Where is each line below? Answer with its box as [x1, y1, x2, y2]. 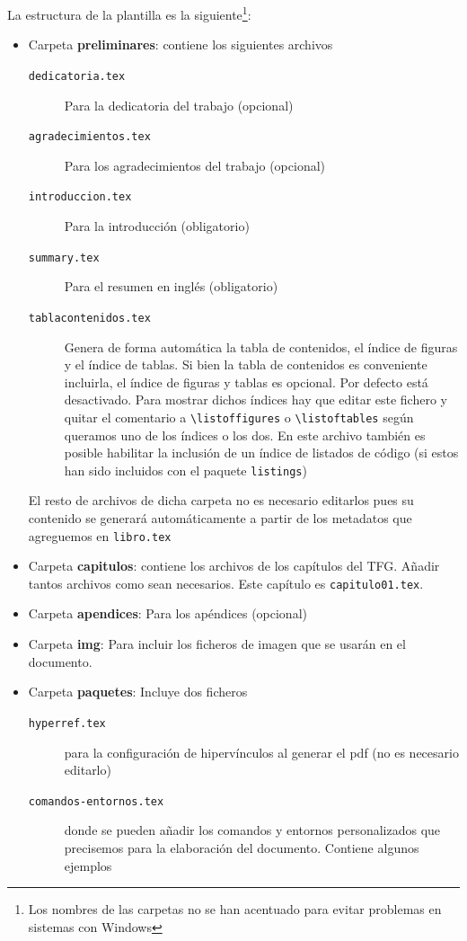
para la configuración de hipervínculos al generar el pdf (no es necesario [64, 742, 459, 761]
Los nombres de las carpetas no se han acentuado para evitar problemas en [28, 900, 442, 919]
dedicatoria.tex [28, 69, 126, 83]
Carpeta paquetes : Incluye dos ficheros [28, 682, 248, 701]
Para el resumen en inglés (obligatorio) [64, 277, 278, 296]
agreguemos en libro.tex [28, 526, 172, 545]
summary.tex [28, 251, 100, 264]
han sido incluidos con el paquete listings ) [64, 460, 307, 479]
